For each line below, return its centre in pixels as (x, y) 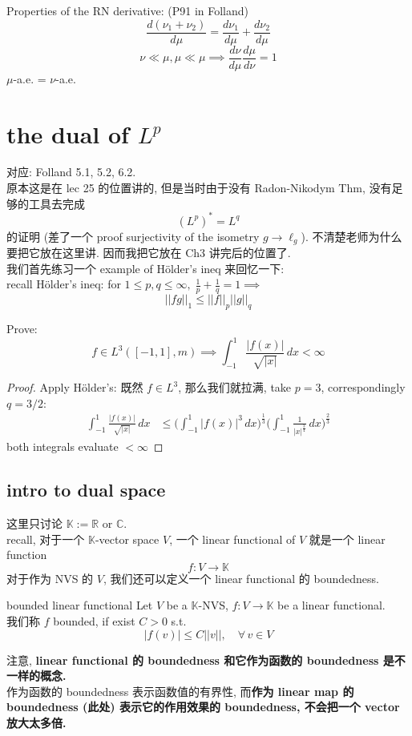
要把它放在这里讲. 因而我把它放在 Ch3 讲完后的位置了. (149, 253)
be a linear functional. (331, 605)
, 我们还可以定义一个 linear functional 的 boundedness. (241, 578)
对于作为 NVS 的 (50, 578)
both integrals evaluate (63, 446)
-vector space (127, 539)
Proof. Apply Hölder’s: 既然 (75, 387)
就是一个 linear (347, 539)
